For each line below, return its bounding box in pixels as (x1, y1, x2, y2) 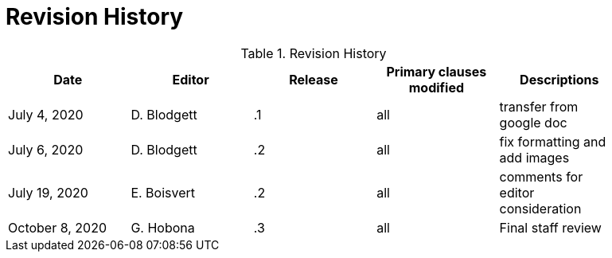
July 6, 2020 (8, 141, 84, 158)
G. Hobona (131, 219, 195, 236)
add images (499, 149, 570, 166)
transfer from (499, 98, 579, 115)
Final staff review (499, 219, 602, 236)
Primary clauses (386, 63, 487, 80)
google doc (499, 114, 567, 131)
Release (289, 71, 338, 88)
